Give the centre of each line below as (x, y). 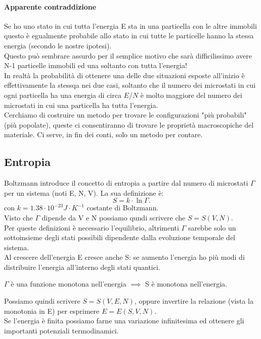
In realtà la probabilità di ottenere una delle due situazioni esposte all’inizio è (124, 75)
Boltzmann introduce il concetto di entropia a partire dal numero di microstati (126, 183)
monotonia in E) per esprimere (52, 310)
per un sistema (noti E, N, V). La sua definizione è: (84, 192)
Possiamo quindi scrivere (42, 301)
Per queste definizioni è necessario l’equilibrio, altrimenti (92, 227)
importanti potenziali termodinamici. (61, 330)
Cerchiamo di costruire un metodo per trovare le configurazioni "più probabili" (125, 115)
